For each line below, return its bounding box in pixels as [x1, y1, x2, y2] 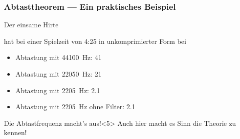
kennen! [4, 127, 27, 138]
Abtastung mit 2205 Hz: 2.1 [15, 85, 100, 95]
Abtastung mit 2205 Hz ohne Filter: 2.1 [15, 101, 135, 112]
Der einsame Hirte [4, 20, 59, 30]
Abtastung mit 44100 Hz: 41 [15, 52, 102, 62]
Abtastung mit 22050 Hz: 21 [15, 69, 102, 79]
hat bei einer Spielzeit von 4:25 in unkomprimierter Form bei [4, 36, 186, 46]
